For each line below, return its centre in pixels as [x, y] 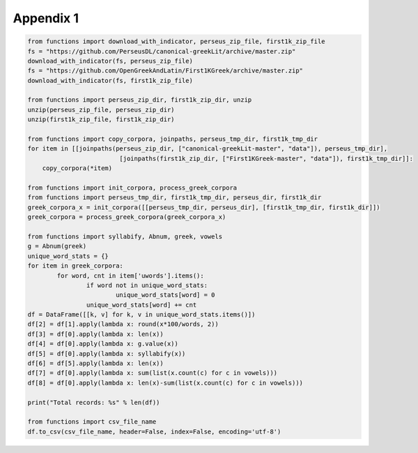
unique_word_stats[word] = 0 [165, 295]
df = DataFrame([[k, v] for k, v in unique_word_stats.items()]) [141, 315]
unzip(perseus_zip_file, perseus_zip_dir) [101, 109]
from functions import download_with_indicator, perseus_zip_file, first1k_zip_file [176, 41]
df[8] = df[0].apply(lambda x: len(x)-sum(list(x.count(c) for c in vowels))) [165, 383]
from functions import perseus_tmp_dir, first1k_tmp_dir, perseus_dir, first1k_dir [175, 198]
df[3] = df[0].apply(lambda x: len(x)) [95, 334]
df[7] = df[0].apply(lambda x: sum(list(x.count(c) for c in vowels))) [153, 373]
